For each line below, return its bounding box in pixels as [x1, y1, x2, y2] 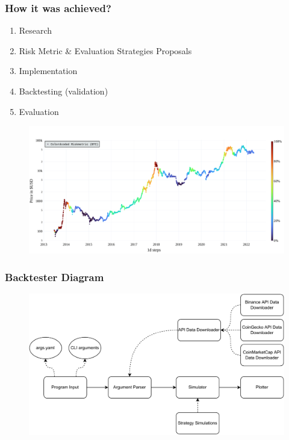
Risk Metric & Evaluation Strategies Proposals [19, 44, 192, 57]
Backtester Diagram [5, 269, 104, 284]
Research [19, 24, 52, 37]
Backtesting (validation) [19, 85, 108, 97]
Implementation [19, 64, 78, 77]
